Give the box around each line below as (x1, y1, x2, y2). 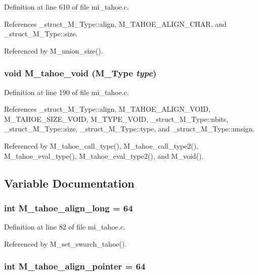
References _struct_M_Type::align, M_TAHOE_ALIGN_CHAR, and (4, 18, 227, 29)
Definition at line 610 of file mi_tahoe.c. (4, 2, 129, 12)
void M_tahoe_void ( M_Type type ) (4, 67, 157, 79)
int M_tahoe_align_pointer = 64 (4, 260, 146, 272)
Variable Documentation (4, 175, 135, 191)
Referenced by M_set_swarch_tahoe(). (4, 238, 127, 249)
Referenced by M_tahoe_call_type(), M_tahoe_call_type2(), (4, 140, 199, 151)
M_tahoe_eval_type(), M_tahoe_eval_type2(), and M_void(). (4, 150, 204, 161)
